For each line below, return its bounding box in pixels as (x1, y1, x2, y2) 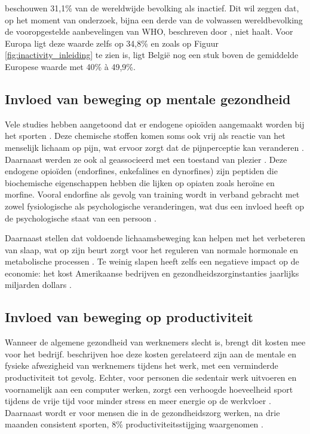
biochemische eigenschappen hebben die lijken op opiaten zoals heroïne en (5, 176, 275, 189)
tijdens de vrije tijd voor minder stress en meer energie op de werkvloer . (5, 394, 271, 407)
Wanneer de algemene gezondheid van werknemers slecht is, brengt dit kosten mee (5, 336, 306, 348)
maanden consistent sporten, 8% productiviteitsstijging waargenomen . (5, 418, 263, 430)
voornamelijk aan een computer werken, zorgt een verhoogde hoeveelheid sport (5, 383, 293, 395)
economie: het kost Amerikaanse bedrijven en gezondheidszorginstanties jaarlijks (5, 266, 299, 279)
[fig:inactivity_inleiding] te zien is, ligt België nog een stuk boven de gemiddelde (5, 48, 299, 61)
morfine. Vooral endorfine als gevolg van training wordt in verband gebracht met (5, 188, 300, 201)
